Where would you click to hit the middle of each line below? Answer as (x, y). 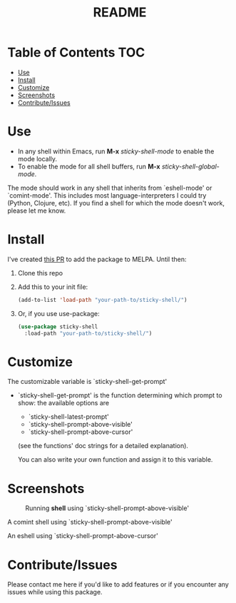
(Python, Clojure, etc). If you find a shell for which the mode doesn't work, (116, 203)
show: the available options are (63, 403)
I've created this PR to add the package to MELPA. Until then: (97, 259)
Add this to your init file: (53, 287)
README (120, 12)
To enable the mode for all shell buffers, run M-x (89, 166)
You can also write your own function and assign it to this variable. (115, 460)
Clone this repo (40, 273)
